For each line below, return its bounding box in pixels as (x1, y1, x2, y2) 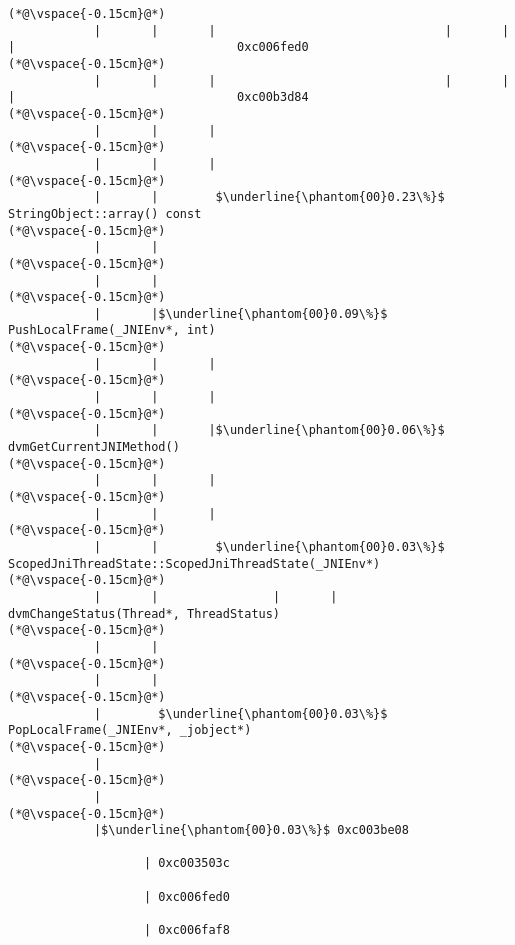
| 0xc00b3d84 (8, 90, 309, 105)
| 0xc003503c (144, 856, 230, 871)
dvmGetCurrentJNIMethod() (8, 440, 180, 455)
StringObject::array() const (8, 206, 202, 221)
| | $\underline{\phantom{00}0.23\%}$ (93, 190, 445, 205)
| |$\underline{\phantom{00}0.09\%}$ (93, 306, 388, 321)
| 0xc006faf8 (144, 923, 230, 938)
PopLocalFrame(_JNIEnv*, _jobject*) (8, 723, 252, 738)
